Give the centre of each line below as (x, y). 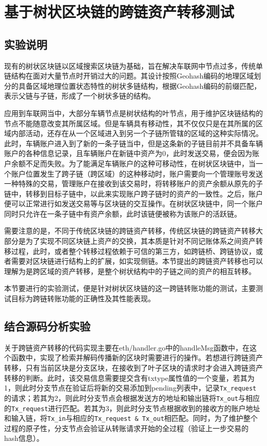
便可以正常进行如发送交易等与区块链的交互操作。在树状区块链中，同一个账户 (133, 203)
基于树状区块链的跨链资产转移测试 (119, 12)
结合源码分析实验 (47, 326)
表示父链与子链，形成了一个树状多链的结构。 (80, 96)
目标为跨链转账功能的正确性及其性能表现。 (83, 298)
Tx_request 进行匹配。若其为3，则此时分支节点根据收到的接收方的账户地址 (136, 408)
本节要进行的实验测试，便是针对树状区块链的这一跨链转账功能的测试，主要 (130, 288)
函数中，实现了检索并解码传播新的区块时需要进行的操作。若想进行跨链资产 (137, 357)
